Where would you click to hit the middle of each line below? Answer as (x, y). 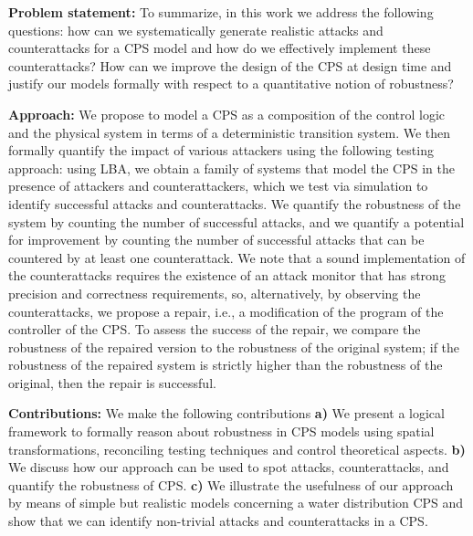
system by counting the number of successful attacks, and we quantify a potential (236, 221)
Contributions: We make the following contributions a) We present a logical (226, 413)
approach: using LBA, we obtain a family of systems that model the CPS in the (231, 168)
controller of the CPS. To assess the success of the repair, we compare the (215, 329)
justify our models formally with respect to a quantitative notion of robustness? (231, 84)
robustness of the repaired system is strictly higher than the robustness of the (226, 365)
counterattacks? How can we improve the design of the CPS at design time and (230, 65)
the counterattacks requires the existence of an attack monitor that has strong (227, 275)
